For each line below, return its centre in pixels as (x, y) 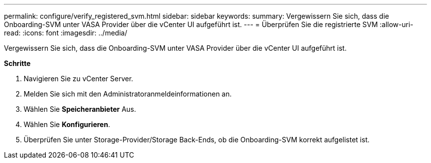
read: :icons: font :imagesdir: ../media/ (66, 33)
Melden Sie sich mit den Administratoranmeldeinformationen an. (128, 94)
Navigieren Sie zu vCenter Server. (78, 79)
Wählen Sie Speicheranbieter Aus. (80, 109)
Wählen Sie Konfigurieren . (67, 124)
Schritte (17, 63)
